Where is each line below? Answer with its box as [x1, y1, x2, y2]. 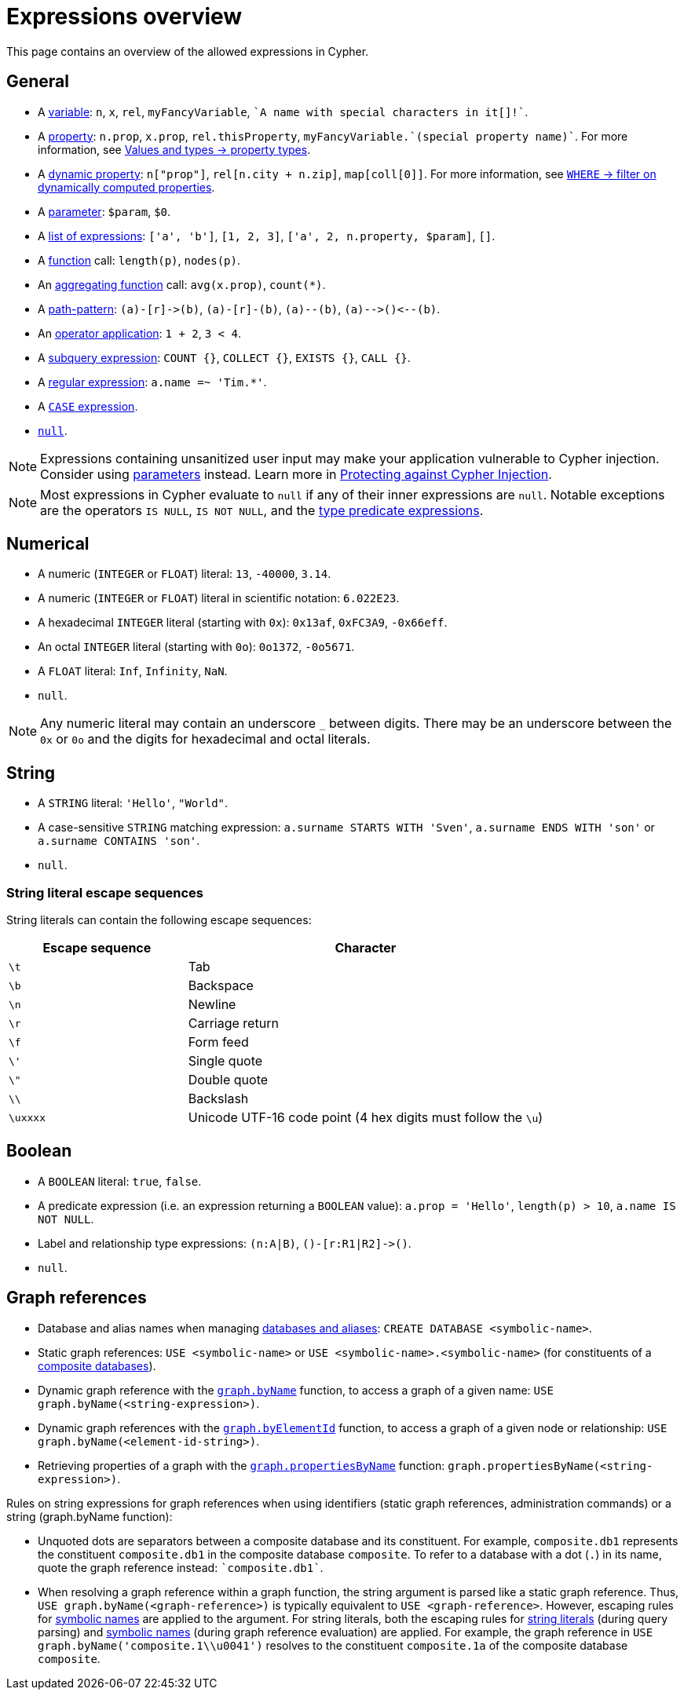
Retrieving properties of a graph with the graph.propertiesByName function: [38, 1458, 445, 1472]
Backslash [188, 1091, 249, 1107]
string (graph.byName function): [6, 1509, 173, 1523]
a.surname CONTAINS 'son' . [38, 834, 200, 848]
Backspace [188, 978, 254, 994]
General [6, 71, 70, 92]
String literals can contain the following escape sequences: [6, 913, 312, 927]
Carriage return [188, 1015, 279, 1032]
